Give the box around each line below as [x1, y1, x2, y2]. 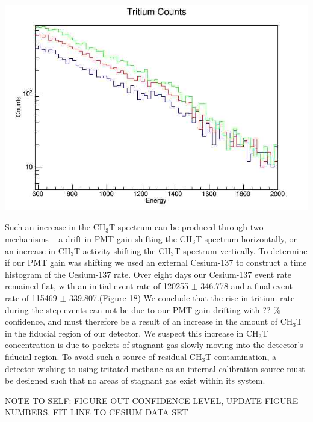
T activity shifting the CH [74, 244, 171, 257]
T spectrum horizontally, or [195, 232, 297, 245]
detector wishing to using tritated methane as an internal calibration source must [5, 362, 305, 375]
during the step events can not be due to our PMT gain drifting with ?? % [5, 303, 280, 316]
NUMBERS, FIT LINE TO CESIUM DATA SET [5, 406, 188, 418]
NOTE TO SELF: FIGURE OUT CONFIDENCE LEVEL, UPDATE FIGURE [5, 394, 299, 406]
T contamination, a [205, 350, 276, 362]
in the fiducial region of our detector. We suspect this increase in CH [5, 326, 259, 339]
